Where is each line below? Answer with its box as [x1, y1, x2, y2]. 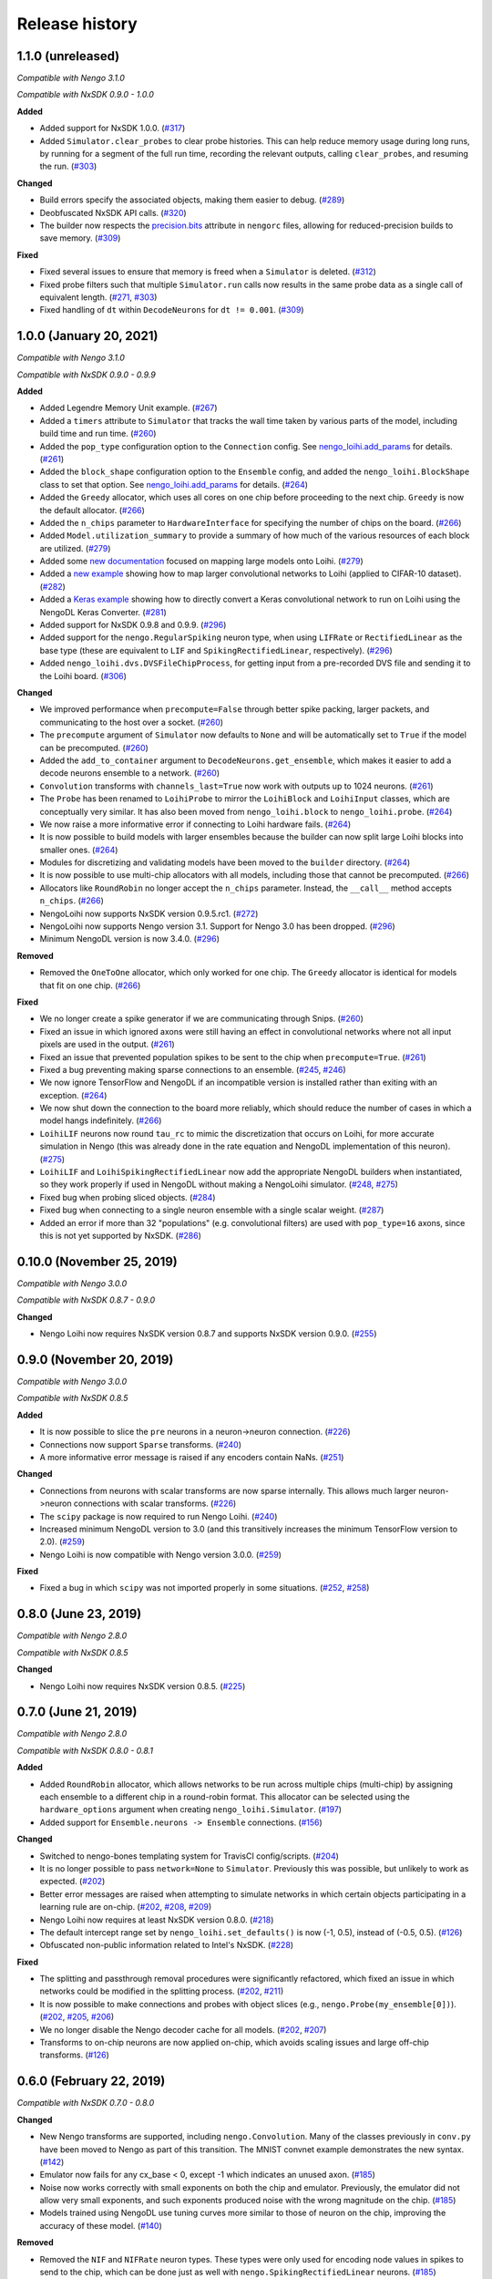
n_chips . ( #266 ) [39, 895, 104, 906]
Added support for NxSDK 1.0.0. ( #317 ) [39, 123, 186, 134]
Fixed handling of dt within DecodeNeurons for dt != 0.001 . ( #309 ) [39, 304, 304, 315]
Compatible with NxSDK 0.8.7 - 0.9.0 [16, 1294, 156, 1305]
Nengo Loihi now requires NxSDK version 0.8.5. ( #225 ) [39, 1680, 246, 1691]
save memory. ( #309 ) [39, 232, 121, 243]
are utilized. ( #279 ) [39, 542, 111, 553]
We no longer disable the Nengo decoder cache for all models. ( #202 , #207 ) [39, 2024, 327, 2035]
